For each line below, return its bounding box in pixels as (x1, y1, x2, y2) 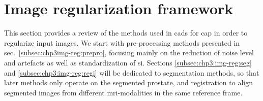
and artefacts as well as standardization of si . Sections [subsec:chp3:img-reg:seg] (4, 57, 252, 68)
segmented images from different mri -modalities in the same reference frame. (4, 87, 243, 97)
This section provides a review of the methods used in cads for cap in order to (4, 27, 248, 38)
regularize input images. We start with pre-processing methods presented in (4, 37, 240, 48)
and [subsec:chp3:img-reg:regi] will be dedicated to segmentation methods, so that (4, 67, 259, 78)
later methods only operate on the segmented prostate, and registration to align (4, 77, 253, 88)
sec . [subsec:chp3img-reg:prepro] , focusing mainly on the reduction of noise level (4, 47, 254, 58)
